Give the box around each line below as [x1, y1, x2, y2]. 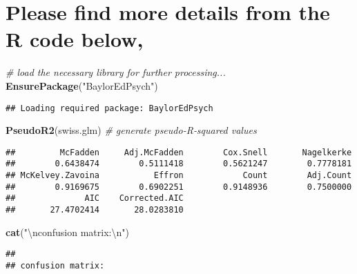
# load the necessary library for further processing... [6, 65, 226, 79]
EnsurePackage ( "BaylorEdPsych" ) [6, 78, 158, 92]
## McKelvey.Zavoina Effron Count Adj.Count [6, 170, 352, 181]
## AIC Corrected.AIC [6, 193, 184, 204]
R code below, [6, 25, 144, 53]
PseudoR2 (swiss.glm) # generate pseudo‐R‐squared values [6, 123, 257, 137]
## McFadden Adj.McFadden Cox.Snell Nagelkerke [6, 147, 352, 157]
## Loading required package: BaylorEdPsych [6, 103, 213, 113]
